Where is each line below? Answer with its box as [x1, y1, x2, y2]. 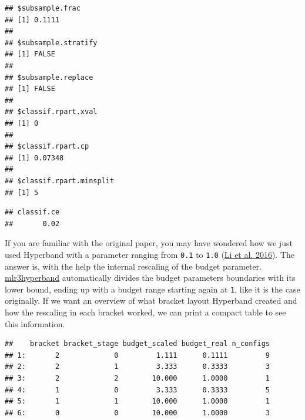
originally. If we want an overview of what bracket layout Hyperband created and [5, 294, 297, 307]
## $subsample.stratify [5, 38, 98, 47]
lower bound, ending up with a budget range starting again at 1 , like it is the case [5, 283, 300, 295]
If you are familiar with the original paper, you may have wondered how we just [5, 237, 293, 249]
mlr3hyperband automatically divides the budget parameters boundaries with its [5, 271, 296, 284]
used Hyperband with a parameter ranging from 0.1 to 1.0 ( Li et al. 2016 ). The [5, 248, 295, 260]
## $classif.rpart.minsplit [5, 176, 115, 185]
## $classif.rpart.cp [5, 142, 89, 151]
